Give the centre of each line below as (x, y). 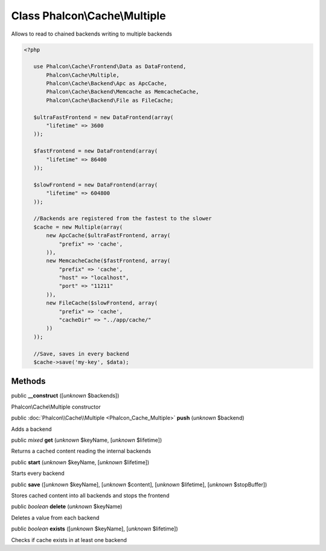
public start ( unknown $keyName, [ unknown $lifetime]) (80, 462)
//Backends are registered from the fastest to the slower (123, 218)
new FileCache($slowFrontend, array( (102, 303)
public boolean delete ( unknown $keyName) (67, 506)
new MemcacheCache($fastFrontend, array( (108, 261)
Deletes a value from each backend (55, 518)
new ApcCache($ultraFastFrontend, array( (108, 236)
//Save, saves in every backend (81, 354)
